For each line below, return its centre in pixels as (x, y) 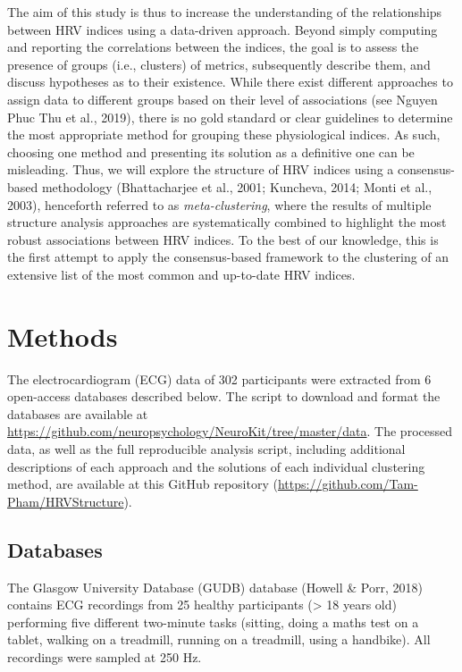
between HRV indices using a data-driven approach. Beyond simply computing (223, 29)
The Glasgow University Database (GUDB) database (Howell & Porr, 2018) (215, 587)
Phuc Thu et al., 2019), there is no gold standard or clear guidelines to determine (230, 117)
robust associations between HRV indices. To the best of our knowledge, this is (223, 239)
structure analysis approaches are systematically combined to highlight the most (227, 222)
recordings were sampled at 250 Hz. (105, 656)
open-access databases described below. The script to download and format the (224, 396)
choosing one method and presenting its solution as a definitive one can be (211, 151)
